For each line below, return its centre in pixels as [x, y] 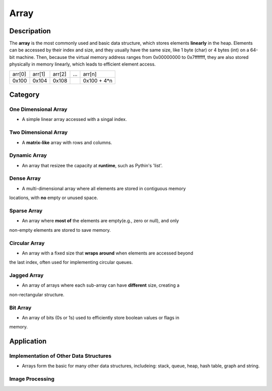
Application [28, 341]
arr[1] [39, 74]
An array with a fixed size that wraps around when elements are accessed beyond [108, 253]
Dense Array [25, 178]
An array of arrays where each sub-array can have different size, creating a [101, 285]
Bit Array [20, 307]
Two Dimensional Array [39, 133]
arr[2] [59, 74]
